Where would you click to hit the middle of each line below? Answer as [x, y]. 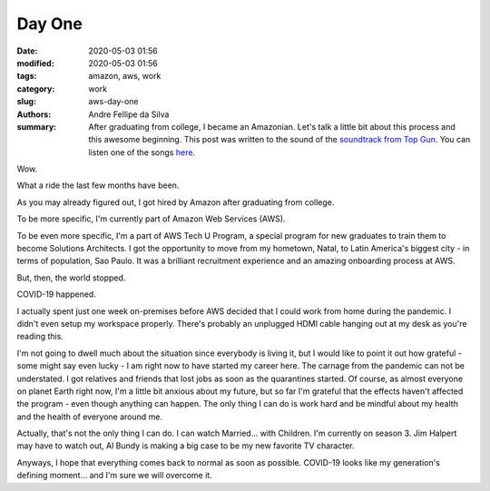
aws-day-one [113, 102]
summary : [37, 126]
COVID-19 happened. [57, 294]
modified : [35, 63]
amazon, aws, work [125, 76]
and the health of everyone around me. [90, 417]
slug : [26, 102]
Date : [27, 51]
